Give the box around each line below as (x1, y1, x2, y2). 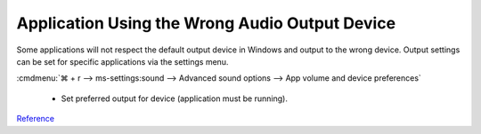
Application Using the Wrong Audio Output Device (16, 13, 396, 33)
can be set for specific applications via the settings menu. (16, 56, 229, 67)
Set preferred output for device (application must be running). (61, 93, 289, 104)
